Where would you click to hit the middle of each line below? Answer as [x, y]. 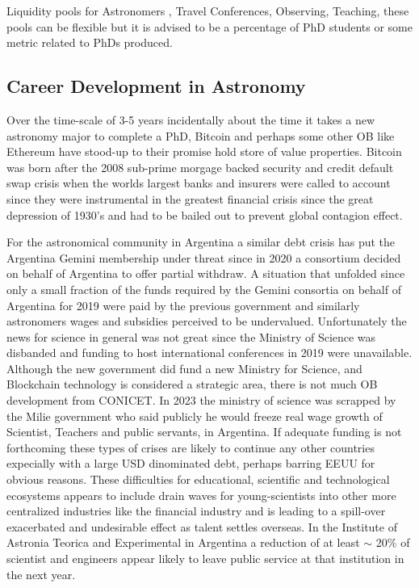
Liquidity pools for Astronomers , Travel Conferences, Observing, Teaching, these [208, 10]
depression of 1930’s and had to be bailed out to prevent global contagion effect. [205, 214]
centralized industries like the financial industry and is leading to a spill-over [196, 511]
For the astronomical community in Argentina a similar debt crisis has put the [201, 242]
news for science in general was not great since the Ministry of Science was [191, 336]
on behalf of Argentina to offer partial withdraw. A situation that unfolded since [206, 273]
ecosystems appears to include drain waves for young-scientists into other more [201, 495]
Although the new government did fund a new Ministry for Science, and [184, 368]
